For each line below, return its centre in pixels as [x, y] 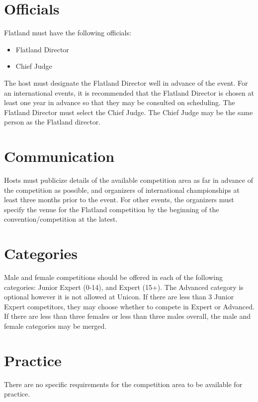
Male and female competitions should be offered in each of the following [114, 277]
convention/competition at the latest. [61, 219]
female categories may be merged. [55, 326]
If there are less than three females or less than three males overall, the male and [128, 316]
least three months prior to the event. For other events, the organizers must [119, 200]
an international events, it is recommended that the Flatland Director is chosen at [129, 92]
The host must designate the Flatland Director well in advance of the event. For [126, 82]
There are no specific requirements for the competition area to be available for [123, 384]
